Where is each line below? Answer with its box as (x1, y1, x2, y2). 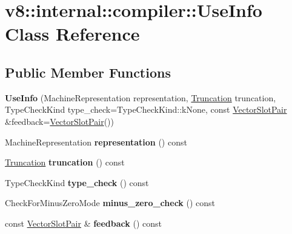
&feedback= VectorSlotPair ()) (5, 115, 114, 127)
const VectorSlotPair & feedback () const (5, 216, 162, 229)
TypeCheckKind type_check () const (5, 176, 149, 189)
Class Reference (5, 21, 140, 46)
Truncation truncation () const (5, 156, 125, 169)
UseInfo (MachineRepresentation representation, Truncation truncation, (5, 91, 276, 104)
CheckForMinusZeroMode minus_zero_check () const (5, 196, 216, 209)
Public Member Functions (5, 62, 171, 81)
